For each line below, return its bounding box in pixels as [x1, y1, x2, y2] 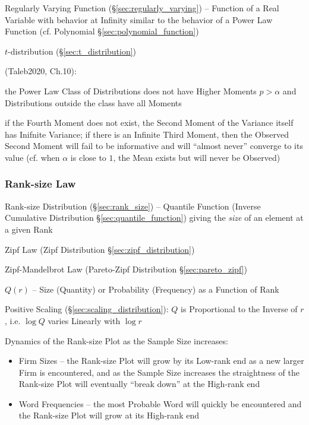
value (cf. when [5, 151, 60, 163]
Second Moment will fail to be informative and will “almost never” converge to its [5, 139, 303, 152]
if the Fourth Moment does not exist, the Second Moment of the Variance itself [5, 116, 294, 129]
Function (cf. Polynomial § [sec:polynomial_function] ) [5, 25, 199, 37]
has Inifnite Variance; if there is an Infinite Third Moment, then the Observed [5, 128, 289, 140]
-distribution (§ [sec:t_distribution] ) [8, 45, 137, 57]
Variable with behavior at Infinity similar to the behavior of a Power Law [5, 13, 273, 26]
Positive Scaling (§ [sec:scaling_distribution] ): [5, 303, 169, 315]
